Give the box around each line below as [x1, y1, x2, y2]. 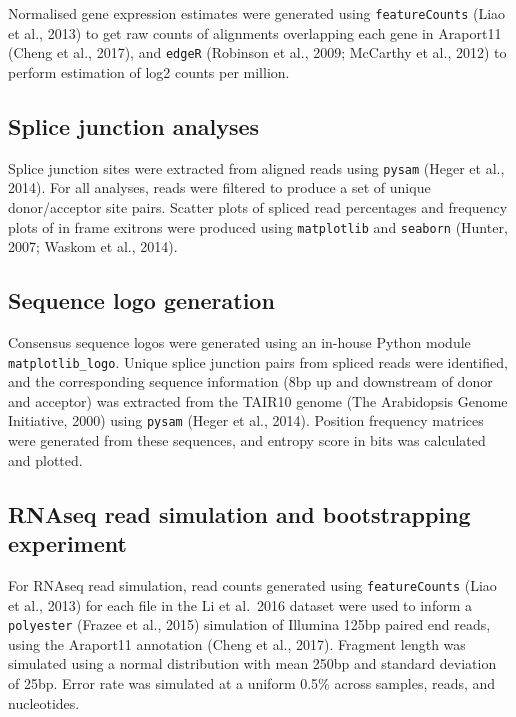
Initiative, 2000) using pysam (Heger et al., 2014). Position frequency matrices [8, 410, 484, 431]
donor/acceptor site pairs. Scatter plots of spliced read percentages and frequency [8, 196, 508, 217]
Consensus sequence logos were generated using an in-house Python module [8, 332, 471, 352]
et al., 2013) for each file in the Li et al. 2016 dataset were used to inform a [8, 594, 472, 615]
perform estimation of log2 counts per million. [8, 61, 290, 82]
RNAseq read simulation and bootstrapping [8, 498, 471, 529]
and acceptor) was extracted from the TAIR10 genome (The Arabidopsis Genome [8, 390, 508, 411]
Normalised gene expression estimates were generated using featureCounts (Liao [8, 3, 506, 23]
